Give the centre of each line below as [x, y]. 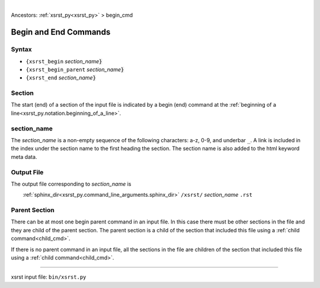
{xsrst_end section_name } [61, 78]
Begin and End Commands [61, 32]
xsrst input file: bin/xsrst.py [49, 277]
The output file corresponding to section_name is [71, 184]
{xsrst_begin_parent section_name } [75, 69]
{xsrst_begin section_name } [64, 61]
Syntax [21, 49]
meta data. [24, 156]
